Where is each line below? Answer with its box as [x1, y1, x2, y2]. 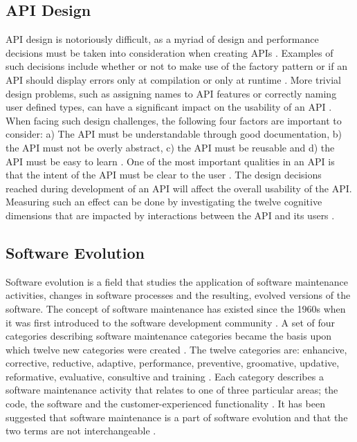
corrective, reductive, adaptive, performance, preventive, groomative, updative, [6, 356, 340, 370]
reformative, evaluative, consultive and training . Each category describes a [6, 369, 324, 383]
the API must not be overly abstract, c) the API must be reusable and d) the [6, 140, 335, 154]
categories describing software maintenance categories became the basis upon [6, 329, 332, 343]
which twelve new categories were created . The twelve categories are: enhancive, [6, 342, 347, 356]
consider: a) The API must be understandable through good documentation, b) [6, 127, 342, 141]
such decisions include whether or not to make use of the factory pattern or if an [6, 59, 347, 73]
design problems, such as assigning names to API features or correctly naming [6, 86, 337, 100]
